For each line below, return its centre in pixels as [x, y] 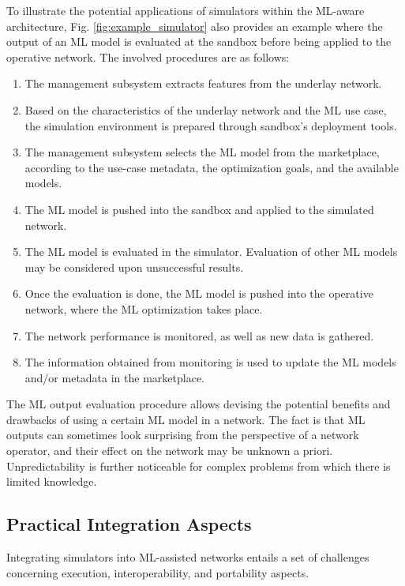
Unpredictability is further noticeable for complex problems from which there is [199, 466]
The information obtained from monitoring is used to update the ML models [210, 362]
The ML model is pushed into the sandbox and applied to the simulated [199, 209]
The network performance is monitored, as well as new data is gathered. [199, 335]
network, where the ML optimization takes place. [144, 308]
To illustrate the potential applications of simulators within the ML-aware [186, 10]
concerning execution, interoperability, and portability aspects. [158, 572]
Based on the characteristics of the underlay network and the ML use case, [206, 109]
